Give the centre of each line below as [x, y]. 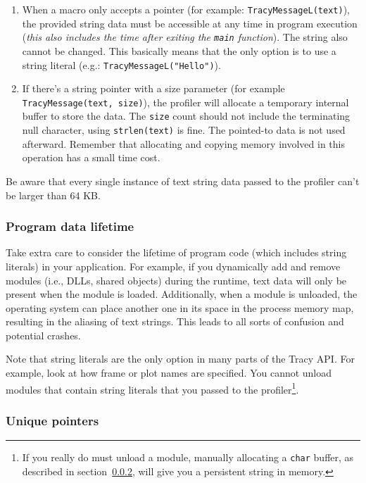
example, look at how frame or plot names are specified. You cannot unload [169, 373]
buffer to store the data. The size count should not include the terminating [186, 116]
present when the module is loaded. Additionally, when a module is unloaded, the [182, 294]
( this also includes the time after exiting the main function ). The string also [185, 37]
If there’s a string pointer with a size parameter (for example [153, 88]
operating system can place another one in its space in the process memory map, [180, 307]
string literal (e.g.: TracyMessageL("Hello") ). [121, 64]
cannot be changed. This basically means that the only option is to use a [179, 50]
